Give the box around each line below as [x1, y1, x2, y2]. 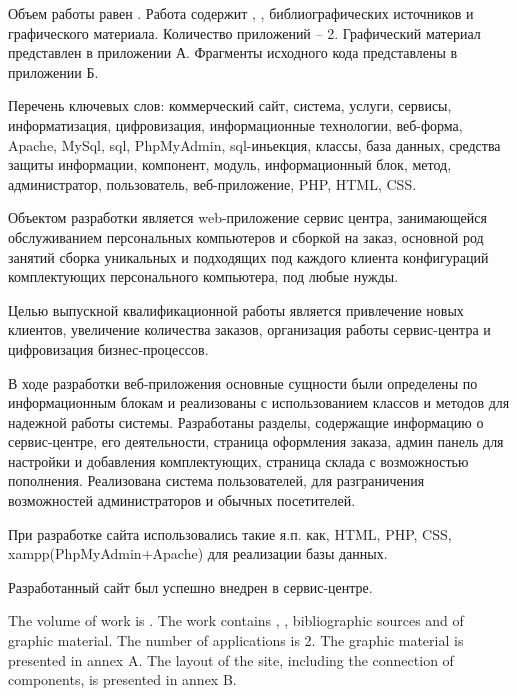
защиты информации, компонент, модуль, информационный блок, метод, [8, 154, 452, 175]
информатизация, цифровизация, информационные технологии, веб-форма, [8, 114, 463, 135]
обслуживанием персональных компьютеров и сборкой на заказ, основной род [8, 226, 484, 247]
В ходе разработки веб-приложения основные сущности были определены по [8, 372, 478, 393]
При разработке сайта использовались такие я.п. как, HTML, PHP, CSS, [8, 523, 452, 544]
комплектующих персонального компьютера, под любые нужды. [8, 266, 399, 287]
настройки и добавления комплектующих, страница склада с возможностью [8, 450, 469, 471]
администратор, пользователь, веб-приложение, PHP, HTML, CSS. [8, 173, 417, 194]
